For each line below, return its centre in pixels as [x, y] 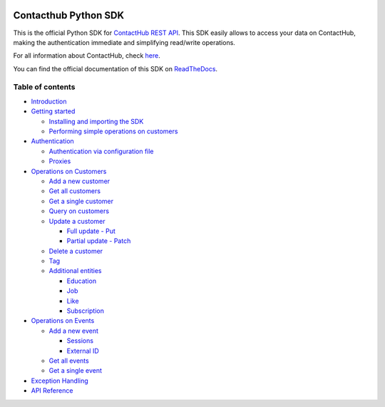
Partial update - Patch [99, 241]
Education [81, 281]
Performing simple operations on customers [113, 131]
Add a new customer [79, 181]
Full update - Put [91, 231]
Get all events [69, 361]
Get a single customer [81, 201]
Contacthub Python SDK [69, 15]
